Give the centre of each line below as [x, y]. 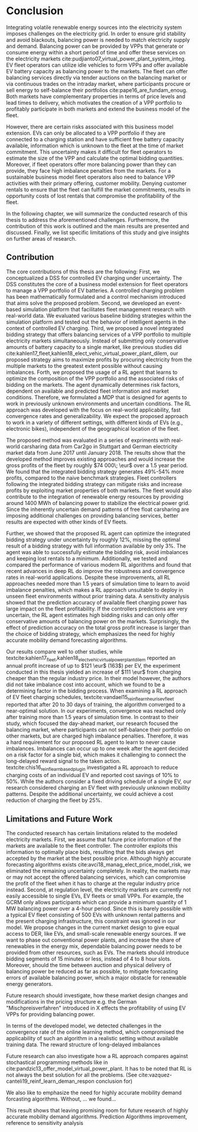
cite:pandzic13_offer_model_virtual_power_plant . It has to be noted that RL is [99, 1068]
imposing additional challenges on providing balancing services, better [92, 515]
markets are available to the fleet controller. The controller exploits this [92, 845]
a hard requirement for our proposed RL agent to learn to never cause [91, 742]
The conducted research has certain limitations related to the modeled [92, 833]
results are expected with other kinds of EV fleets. [67, 522]
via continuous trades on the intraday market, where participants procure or [98, 83]
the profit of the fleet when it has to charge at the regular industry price [93, 883]
